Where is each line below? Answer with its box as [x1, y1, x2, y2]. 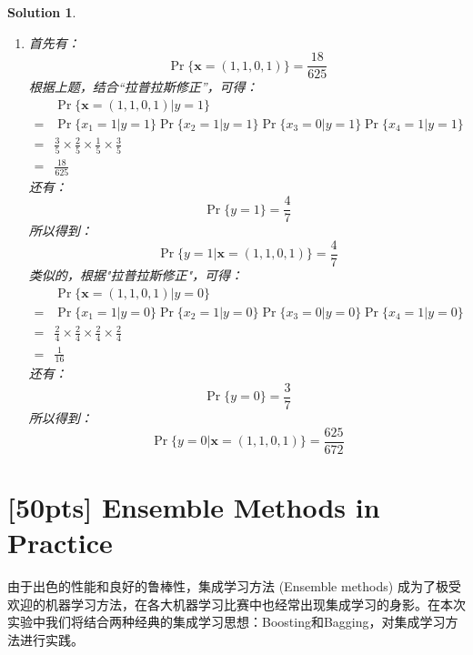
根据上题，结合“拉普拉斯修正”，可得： [28, 77, 258, 96]
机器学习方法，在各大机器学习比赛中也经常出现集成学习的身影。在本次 [45, 594, 466, 613]
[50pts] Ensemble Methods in [7, 488, 380, 525]
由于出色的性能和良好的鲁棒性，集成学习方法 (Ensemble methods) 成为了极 [7, 576, 448, 595]
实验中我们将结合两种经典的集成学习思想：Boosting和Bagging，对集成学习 [7, 612, 446, 631]
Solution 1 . [7, 3, 76, 21]
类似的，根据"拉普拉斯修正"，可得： [28, 265, 244, 284]
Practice [7, 524, 113, 561]
